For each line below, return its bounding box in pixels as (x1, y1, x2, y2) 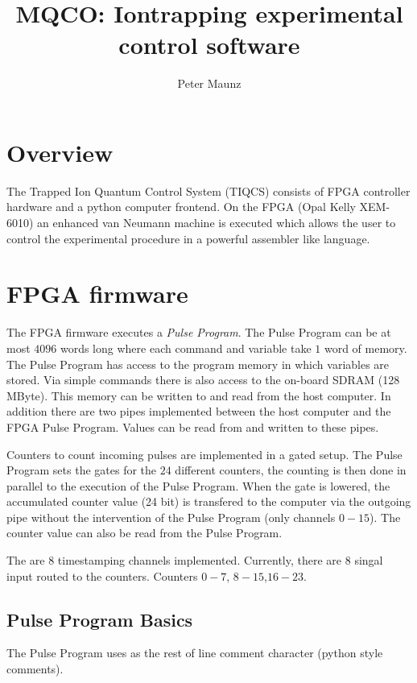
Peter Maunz (177, 75, 242, 92)
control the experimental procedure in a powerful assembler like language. (6, 230, 370, 246)
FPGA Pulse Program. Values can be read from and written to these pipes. (6, 418, 379, 435)
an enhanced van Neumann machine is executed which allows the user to (37, 214, 396, 231)
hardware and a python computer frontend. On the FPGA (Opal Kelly (6, 198, 356, 215)
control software (118, 28, 300, 61)
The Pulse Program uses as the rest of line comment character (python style (6, 644, 383, 661)
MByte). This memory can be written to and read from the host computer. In (6, 387, 391, 404)
